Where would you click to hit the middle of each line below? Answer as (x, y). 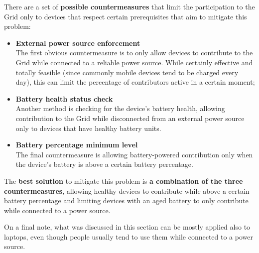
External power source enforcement (78, 43)
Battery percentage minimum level (77, 145)
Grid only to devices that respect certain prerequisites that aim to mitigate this (126, 16)
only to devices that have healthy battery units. (88, 128)
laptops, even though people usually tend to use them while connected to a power (129, 236)
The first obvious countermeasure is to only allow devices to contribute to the (134, 53)
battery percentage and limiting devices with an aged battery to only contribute (126, 200)
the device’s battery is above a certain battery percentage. (104, 164)
